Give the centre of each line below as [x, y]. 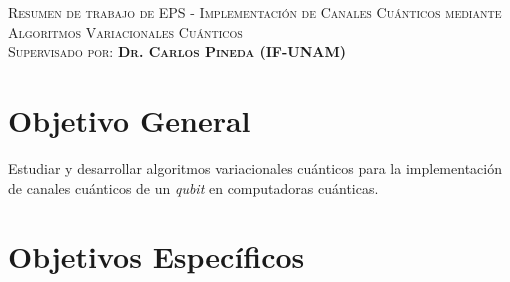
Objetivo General [129, 119]
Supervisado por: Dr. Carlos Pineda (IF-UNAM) [177, 51]
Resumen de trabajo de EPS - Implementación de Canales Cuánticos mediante [255, 12]
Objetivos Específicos [156, 256]
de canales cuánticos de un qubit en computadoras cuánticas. [193, 187]
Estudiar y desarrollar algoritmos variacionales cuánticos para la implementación [255, 167]
